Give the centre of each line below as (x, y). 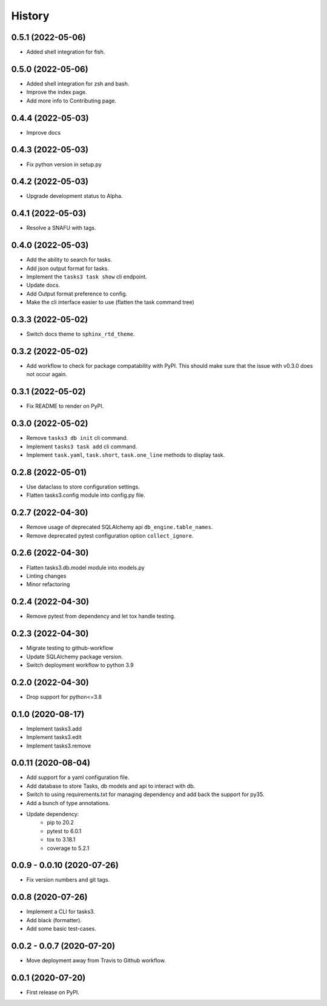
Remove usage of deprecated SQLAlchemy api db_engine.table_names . (120, 527)
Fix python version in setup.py (64, 164)
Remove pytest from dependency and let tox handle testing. (101, 616)
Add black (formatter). (54, 920)
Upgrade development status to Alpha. (74, 196)
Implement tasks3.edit (54, 737)
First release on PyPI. (53, 992)
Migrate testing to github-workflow (70, 648)
